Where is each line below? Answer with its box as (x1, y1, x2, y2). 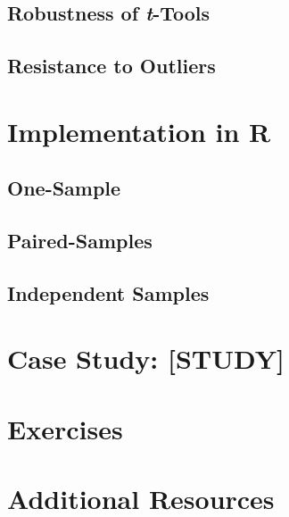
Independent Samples (7, 279, 210, 306)
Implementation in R (7, 113, 271, 149)
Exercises (7, 410, 123, 446)
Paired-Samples (7, 227, 153, 254)
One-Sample (7, 174, 121, 202)
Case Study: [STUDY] (7, 340, 285, 377)
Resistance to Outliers (7, 52, 216, 79)
